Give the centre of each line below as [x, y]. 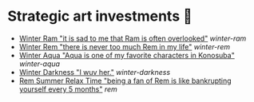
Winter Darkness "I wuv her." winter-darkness [95, 72]
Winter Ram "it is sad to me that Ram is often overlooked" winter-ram [133, 38]
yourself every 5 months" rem [68, 89]
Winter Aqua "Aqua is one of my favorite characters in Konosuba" [127, 55]
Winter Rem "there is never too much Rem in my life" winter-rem [125, 46]
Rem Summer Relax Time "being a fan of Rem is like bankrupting [125, 80]
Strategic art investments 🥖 [100, 16]
